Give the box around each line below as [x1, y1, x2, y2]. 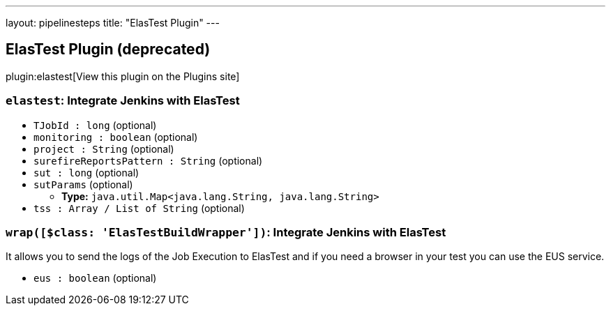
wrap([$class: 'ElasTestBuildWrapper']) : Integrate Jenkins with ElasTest [6, 225, 446, 239]
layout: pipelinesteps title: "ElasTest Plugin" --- [6, 17, 220, 29]
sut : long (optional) [33, 166, 139, 179]
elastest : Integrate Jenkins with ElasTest [6, 93, 240, 108]
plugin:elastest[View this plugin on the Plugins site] [6, 70, 240, 82]
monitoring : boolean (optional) [33, 130, 198, 143]
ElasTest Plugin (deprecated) [6, 40, 211, 59]
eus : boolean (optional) [33, 272, 157, 285]
